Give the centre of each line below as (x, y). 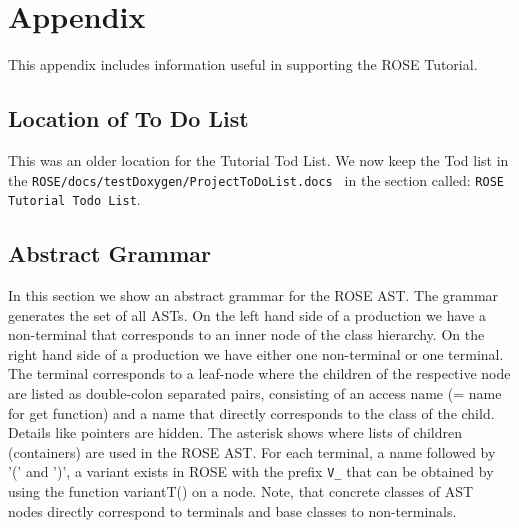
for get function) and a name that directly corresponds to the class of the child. (251, 412)
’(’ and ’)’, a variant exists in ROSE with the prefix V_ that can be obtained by (251, 471)
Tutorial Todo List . (74, 199)
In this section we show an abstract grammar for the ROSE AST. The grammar (253, 295)
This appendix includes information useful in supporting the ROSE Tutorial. (243, 64)
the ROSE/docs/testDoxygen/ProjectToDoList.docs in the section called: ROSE (256, 179)
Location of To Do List (128, 118)
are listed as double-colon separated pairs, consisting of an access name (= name (255, 393)
